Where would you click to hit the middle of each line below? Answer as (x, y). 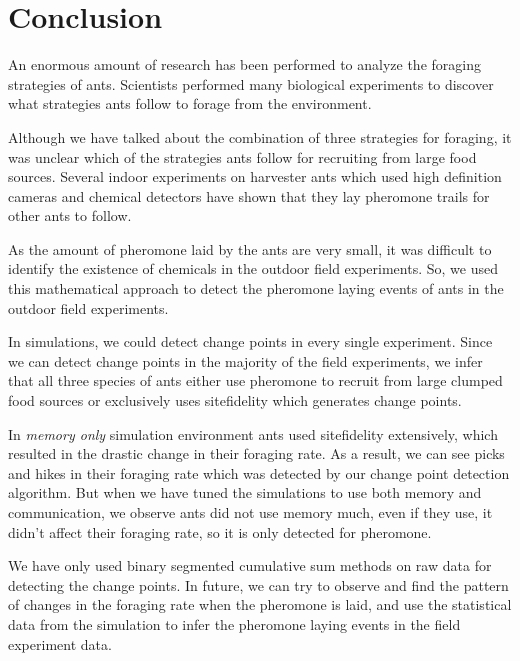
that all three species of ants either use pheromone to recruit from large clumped (255, 380)
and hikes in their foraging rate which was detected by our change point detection (259, 472)
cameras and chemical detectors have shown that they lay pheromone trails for (249, 195)
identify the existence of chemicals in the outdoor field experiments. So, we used (253, 268)
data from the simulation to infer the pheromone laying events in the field (234, 623)
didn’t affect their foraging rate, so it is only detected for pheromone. (220, 531)
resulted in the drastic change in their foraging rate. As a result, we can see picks (256, 453)
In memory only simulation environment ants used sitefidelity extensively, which (253, 433)
